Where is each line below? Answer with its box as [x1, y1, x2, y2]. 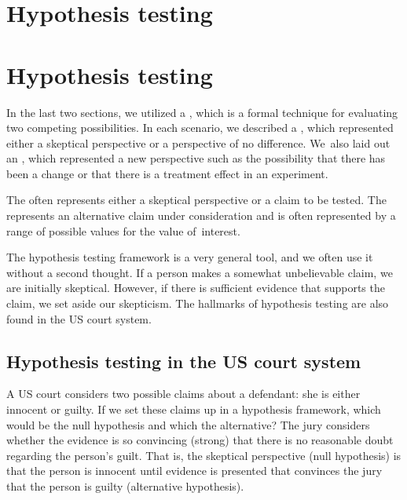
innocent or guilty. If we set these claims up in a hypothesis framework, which [6, 401, 381, 418]
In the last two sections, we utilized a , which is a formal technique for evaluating [6, 104, 398, 120]
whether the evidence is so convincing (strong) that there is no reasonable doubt [6, 432, 394, 448]
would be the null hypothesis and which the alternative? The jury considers [6, 416, 370, 432]
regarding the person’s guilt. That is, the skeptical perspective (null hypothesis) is [6, 447, 401, 463]
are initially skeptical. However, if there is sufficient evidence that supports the [6, 279, 385, 296]
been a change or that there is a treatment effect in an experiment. [6, 165, 328, 181]
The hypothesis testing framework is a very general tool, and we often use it [6, 249, 373, 265]
